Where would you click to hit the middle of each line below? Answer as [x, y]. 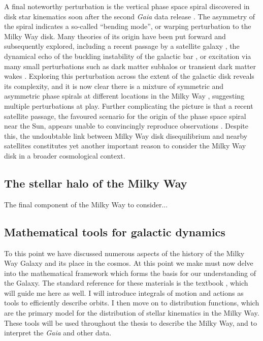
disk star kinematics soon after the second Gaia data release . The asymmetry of [130, 16]
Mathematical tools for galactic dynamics [115, 231]
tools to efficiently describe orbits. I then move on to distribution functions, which [132, 303]
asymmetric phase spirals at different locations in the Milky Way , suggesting [124, 96]
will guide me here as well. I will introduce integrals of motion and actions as [124, 292]
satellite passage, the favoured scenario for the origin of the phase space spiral [125, 116]
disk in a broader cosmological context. [65, 155]
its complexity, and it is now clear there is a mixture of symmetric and [114, 86]
